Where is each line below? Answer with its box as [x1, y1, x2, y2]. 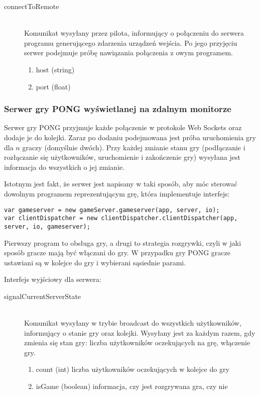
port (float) [36, 81, 71, 91]
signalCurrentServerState [4, 290, 81, 301]
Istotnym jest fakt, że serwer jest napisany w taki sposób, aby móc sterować [4, 178, 237, 189]
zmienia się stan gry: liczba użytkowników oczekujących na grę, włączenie [24, 337, 250, 348]
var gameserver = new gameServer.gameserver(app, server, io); [4, 206, 220, 214]
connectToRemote [4, 1, 59, 11]
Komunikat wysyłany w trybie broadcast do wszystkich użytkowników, [24, 318, 241, 328]
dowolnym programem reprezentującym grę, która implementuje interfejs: [4, 188, 230, 199]
